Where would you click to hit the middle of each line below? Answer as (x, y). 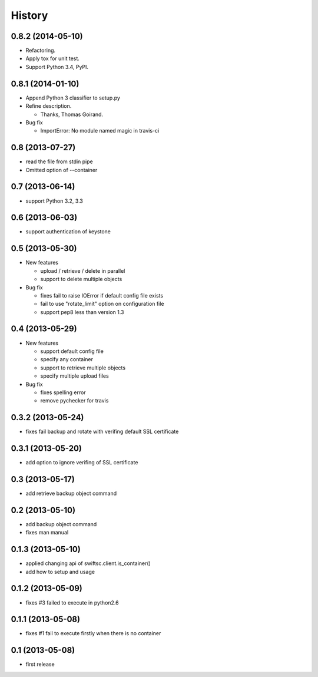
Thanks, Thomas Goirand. (72, 114)
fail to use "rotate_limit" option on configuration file (102, 304)
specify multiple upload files (74, 376)
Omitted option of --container (62, 170)
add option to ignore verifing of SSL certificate (82, 463)
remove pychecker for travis (74, 401)
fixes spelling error (63, 392)
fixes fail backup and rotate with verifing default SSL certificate (102, 432)
